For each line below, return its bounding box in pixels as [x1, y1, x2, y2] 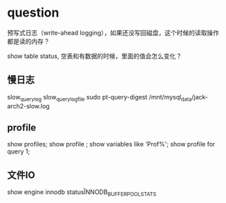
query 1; [7, 147, 30, 156]
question [7, 5, 59, 21]
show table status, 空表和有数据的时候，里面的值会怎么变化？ [7, 52, 182, 60]
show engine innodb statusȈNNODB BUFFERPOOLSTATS [7, 188, 157, 197]
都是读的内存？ [7, 37, 50, 46]
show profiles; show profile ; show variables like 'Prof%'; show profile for [7, 140, 216, 148]
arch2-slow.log [7, 101, 50, 110]
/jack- [191, 93, 209, 101]
